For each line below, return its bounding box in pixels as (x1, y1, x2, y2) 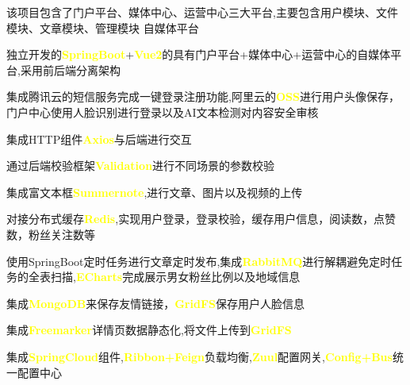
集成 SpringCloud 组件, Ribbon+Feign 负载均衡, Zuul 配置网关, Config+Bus (6, 348, 393, 364)
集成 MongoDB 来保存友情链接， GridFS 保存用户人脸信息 (6, 295, 305, 311)
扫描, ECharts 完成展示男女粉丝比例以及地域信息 (50, 268, 301, 285)
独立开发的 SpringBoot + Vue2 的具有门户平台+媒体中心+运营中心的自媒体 (6, 46, 391, 63)
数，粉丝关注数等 (6, 225, 95, 242)
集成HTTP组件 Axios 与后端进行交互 (6, 130, 192, 147)
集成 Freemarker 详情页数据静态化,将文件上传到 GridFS (6, 321, 292, 338)
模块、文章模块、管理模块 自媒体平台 (6, 19, 199, 36)
